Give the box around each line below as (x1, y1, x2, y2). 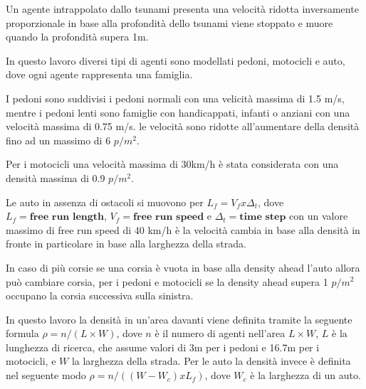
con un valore (289, 208, 348, 223)
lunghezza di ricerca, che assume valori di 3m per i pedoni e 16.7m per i (6, 339, 320, 354)
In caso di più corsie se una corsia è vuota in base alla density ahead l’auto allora (6, 260, 360, 275)
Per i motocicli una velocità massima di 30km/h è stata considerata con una (6, 156, 339, 171)
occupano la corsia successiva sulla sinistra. (6, 288, 194, 303)
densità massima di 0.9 (6, 170, 105, 185)
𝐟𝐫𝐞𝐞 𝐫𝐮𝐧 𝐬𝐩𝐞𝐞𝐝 (132, 212, 204, 223)
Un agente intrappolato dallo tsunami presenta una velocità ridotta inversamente (6, 1, 359, 16)
